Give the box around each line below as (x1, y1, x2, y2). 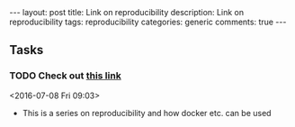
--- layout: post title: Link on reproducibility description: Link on (9, 7, 245, 17)
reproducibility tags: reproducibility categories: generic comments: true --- (9, 16, 287, 27)
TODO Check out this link (9, 69, 121, 82)
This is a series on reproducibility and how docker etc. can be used (22, 107, 272, 118)
